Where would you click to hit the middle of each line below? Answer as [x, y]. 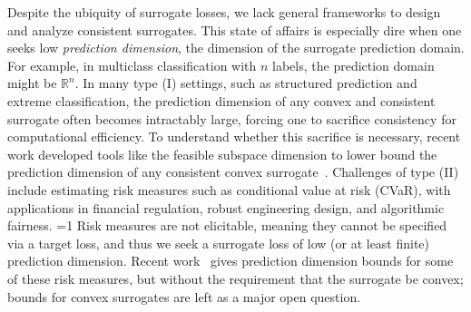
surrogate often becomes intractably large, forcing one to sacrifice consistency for [232, 118]
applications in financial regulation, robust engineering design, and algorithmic [226, 207]
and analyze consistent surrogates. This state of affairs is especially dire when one [235, 29]
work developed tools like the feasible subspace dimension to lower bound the [222, 154]
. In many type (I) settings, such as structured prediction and [246, 83]
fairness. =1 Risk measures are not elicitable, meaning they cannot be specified [227, 225]
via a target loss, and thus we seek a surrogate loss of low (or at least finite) [219, 243]
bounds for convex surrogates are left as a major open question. [184, 296]
